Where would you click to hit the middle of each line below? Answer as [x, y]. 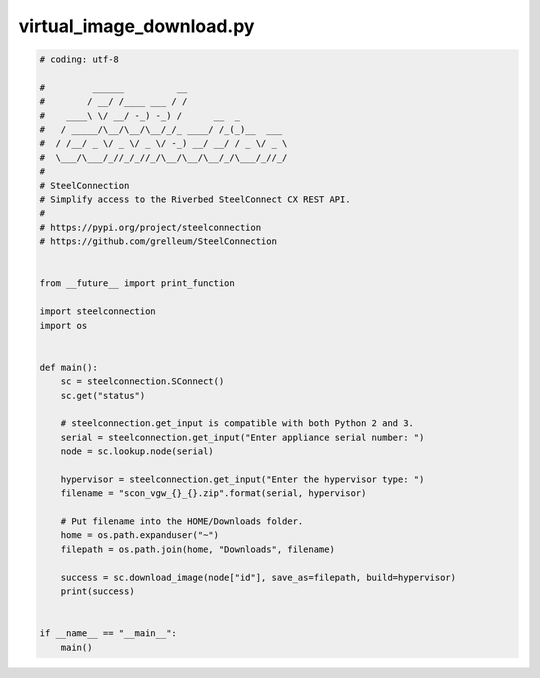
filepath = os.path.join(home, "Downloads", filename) [197, 549]
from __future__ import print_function [137, 283]
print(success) [97, 591]
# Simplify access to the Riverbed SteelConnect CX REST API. [195, 199]
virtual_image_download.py [136, 26]
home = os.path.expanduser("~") [140, 535]
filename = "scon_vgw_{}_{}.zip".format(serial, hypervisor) [213, 493]
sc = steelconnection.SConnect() [142, 381]
